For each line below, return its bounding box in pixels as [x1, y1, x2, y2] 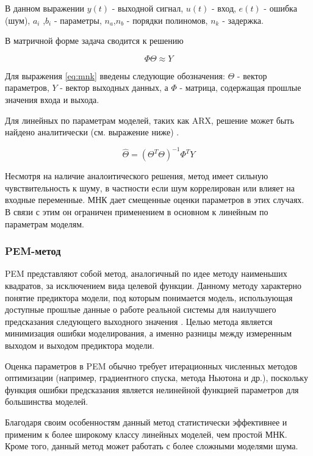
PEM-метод [5, 243, 61, 258]
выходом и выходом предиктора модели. [5, 339, 154, 351]
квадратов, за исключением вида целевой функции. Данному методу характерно [5, 279, 302, 292]
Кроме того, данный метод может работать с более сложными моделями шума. [5, 440, 298, 452]
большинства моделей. [5, 395, 88, 408]
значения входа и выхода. [5, 93, 99, 105]
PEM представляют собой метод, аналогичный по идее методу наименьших [5, 267, 287, 280]
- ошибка [264, 2, 297, 14]
